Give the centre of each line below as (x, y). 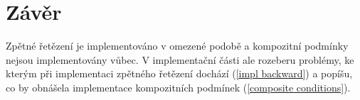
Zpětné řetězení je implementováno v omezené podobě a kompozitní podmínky (177, 46)
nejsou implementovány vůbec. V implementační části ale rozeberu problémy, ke (180, 59)
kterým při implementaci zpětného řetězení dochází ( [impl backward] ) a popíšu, (179, 73)
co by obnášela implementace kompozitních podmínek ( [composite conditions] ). (178, 87)
